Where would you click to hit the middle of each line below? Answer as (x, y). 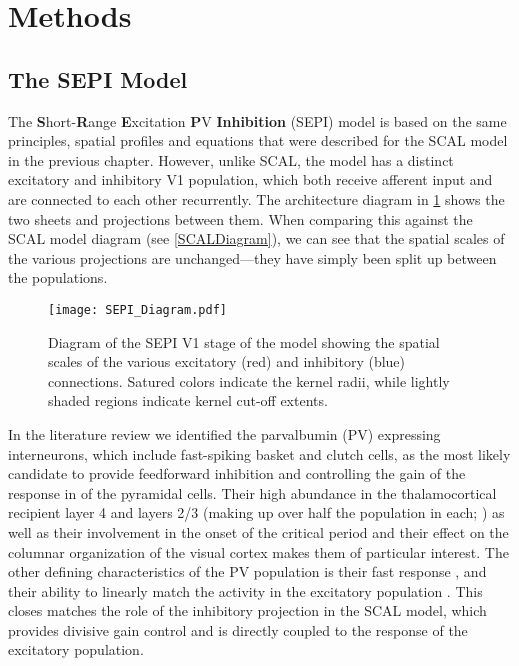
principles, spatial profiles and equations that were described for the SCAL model (258, 140)
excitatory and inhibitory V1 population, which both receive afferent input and (250, 179)
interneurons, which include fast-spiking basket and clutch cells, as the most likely (259, 453)
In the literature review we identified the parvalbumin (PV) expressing (224, 433)
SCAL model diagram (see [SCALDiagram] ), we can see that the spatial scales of (256, 238)
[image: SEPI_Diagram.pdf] (137, 309)
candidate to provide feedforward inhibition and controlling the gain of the (237, 473)
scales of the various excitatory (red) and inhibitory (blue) (227, 361)
